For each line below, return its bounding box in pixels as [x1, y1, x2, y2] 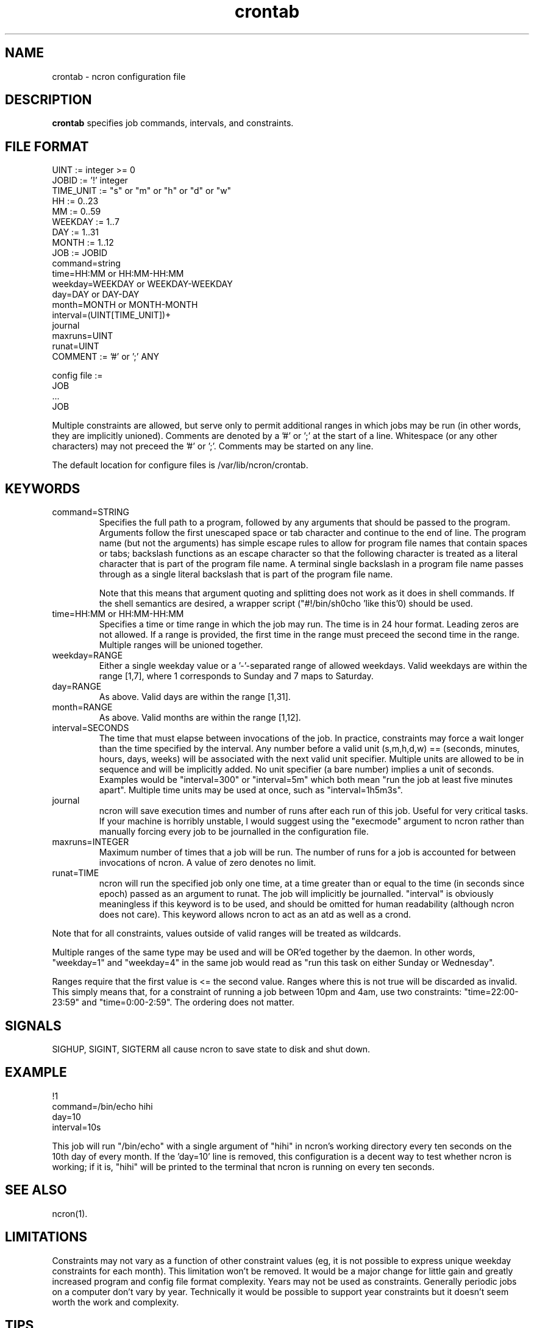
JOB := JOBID [52, 248, 108, 259]
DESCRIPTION [5, 92, 92, 108]
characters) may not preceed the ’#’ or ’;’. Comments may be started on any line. [52, 441, 374, 452]
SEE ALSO [5, 1182, 67, 1198]
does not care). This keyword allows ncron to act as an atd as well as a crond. [99, 909, 411, 920]
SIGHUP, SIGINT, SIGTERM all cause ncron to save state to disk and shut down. [52, 1043, 371, 1054]
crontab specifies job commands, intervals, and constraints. [52, 118, 294, 129]
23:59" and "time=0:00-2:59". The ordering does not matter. [52, 997, 294, 1008]
